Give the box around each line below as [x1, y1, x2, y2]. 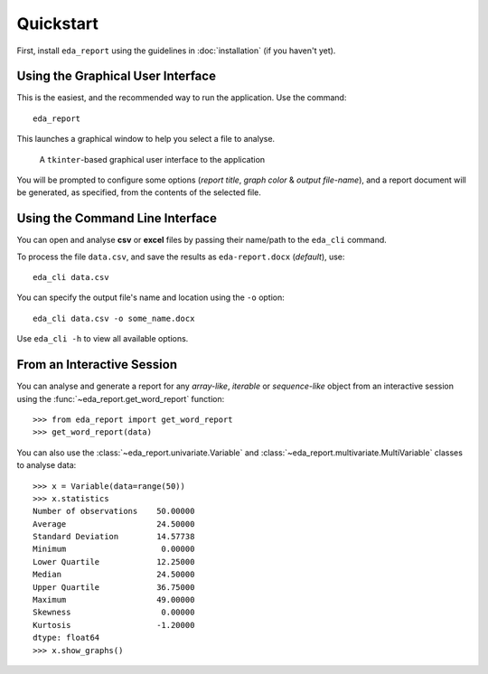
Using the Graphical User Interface [16, 69, 217, 84]
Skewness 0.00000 [33, 607, 195, 618]
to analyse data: [16, 460, 77, 471]
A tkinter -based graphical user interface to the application [39, 154, 266, 164]
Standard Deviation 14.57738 [33, 531, 195, 542]
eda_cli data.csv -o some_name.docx [33, 313, 195, 323]
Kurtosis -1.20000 [33, 620, 195, 630]
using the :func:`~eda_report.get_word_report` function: [16, 393, 225, 404]
